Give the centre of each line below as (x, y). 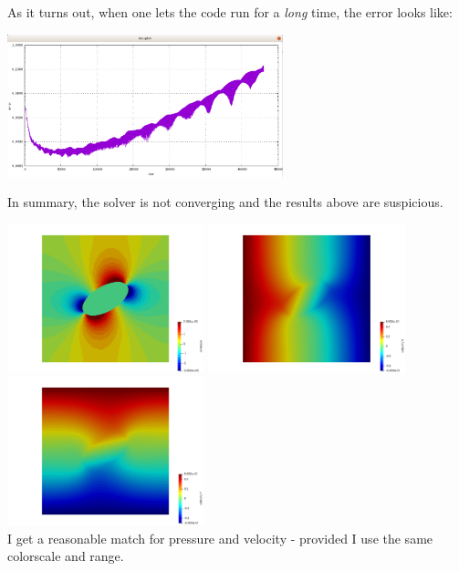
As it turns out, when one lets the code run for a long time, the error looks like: (230, 12)
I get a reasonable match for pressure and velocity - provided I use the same (220, 538)
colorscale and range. (66, 556)
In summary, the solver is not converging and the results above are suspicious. (225, 202)
